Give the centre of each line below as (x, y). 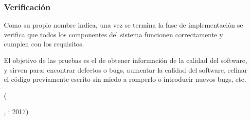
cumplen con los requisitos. (44, 44)
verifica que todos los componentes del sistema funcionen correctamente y (114, 34)
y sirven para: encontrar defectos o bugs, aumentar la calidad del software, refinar (126, 69)
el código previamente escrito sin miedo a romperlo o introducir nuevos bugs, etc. (125, 79)
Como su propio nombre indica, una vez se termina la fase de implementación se (124, 25)
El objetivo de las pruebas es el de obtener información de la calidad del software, (125, 60)
